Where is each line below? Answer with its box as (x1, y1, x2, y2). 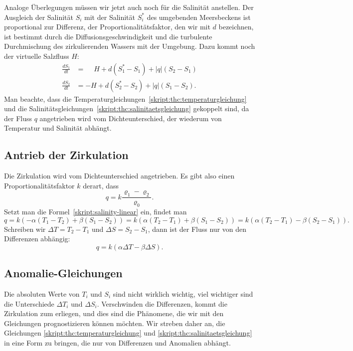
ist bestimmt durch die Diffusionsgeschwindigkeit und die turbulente (4, 31, 212, 41)
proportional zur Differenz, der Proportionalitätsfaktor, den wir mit (4, 21, 210, 32)
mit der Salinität (84, 11, 136, 22)
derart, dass (83, 180, 119, 190)
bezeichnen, (218, 21, 254, 32)
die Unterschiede (4, 298, 54, 309)
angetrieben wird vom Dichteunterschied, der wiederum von (39, 113, 222, 123)
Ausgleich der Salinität (4, 11, 73, 22)
